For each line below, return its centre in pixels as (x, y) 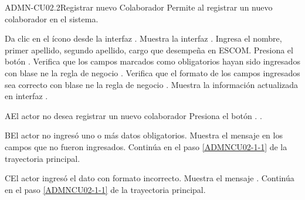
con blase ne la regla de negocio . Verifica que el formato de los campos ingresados (152, 72)
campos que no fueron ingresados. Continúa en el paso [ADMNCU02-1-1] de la (146, 146)
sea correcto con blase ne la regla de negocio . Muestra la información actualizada (152, 84)
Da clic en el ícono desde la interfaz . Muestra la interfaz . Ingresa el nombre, (143, 38)
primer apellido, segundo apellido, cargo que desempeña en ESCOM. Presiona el (149, 50)
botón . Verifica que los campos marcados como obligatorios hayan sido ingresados (152, 61)
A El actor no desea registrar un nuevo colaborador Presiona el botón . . (133, 115)
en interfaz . (26, 96)
